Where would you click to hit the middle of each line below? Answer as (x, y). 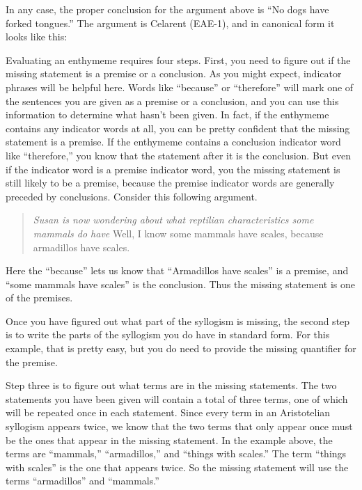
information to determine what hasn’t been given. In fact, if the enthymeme (167, 114)
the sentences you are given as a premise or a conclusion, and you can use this (172, 101)
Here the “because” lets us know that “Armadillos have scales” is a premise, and (177, 270)
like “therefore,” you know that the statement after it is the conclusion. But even (178, 155)
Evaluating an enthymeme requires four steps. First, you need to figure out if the (178, 60)
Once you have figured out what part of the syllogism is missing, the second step (178, 321)
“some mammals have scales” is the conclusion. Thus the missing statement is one (180, 284)
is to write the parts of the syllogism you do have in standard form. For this (168, 334)
